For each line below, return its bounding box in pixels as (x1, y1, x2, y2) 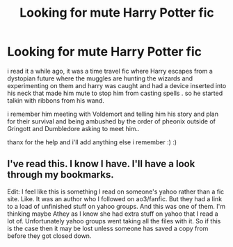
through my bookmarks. (7, 169, 114, 181)
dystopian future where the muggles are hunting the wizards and (7, 74, 193, 83)
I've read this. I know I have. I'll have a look (7, 158, 195, 170)
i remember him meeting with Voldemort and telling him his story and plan (7, 110, 219, 118)
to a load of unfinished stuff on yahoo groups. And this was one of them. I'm (7, 202, 226, 210)
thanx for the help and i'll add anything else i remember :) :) (7, 137, 177, 146)
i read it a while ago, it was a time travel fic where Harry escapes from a (7, 67, 214, 75)
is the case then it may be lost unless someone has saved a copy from (7, 224, 209, 232)
